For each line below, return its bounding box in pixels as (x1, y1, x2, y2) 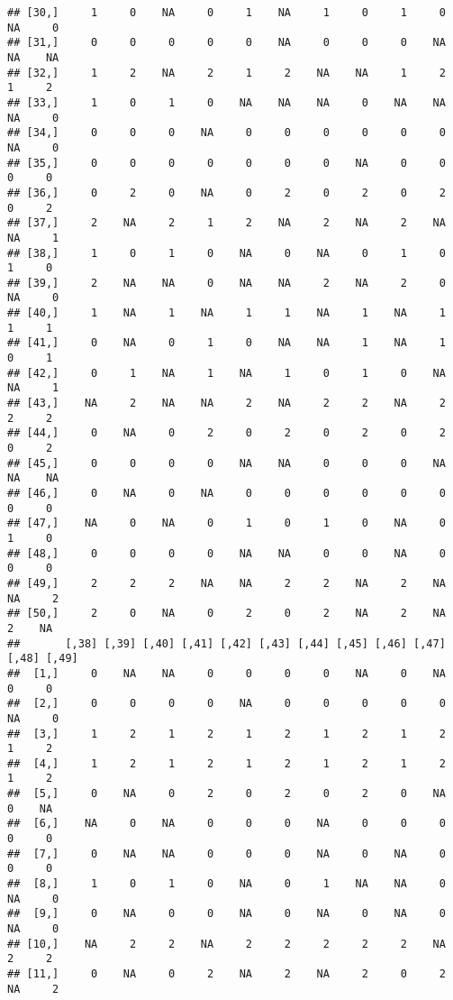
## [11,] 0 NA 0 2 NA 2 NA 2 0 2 (7, 968, 446, 980)
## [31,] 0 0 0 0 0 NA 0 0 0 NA (7, 36, 446, 50)
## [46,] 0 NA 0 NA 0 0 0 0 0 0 (7, 487, 446, 500)
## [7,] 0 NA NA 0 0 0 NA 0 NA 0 (7, 847, 446, 860)
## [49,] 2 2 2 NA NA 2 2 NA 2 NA (7, 576, 446, 590)
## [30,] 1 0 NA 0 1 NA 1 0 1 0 (7, 6, 446, 19)
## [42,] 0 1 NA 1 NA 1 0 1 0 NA (7, 366, 446, 380)
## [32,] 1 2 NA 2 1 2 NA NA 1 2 (7, 66, 446, 79)
